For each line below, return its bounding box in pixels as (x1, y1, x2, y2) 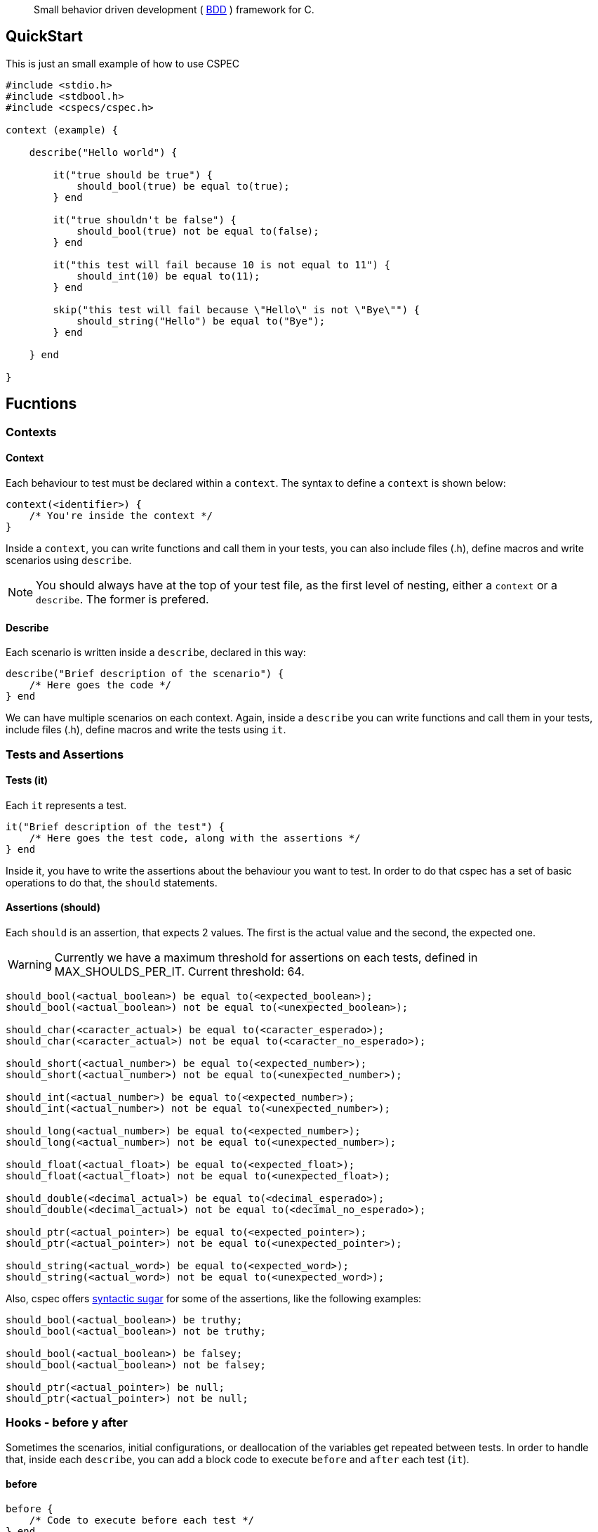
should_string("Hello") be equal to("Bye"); (77, 315, 326, 327)
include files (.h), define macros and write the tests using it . (6, 724, 286, 736)
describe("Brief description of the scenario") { (6, 668, 284, 680)
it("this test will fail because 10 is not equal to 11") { (53, 258, 390, 270)
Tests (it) (6, 774, 48, 787)
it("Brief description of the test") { (6, 820, 225, 832)
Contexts (6, 424, 57, 439)
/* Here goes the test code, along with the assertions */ (29, 832, 361, 844)
